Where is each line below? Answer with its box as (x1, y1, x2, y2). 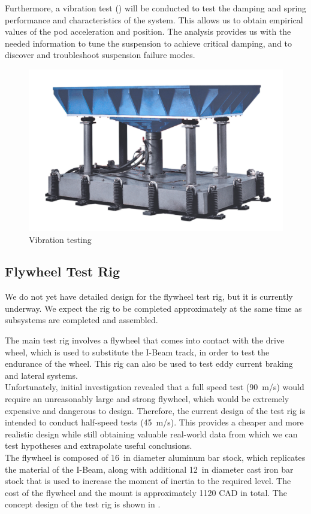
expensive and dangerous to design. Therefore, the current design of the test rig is (5, 404, 306, 416)
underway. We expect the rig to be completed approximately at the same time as (5, 302, 302, 314)
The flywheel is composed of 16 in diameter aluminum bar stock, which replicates (5, 451, 306, 464)
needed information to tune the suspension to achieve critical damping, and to (5, 37, 292, 49)
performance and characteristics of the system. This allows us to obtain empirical (5, 13, 303, 26)
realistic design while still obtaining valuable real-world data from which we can (5, 427, 298, 440)
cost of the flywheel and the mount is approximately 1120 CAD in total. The (5, 486, 287, 498)
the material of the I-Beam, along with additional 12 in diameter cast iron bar (5, 463, 294, 475)
